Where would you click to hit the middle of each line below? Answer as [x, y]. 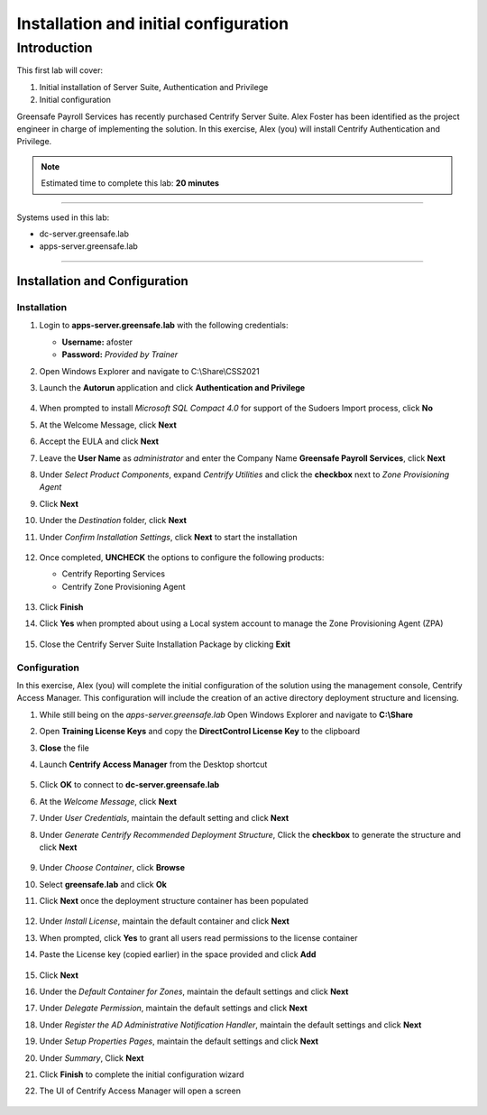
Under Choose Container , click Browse [112, 868]
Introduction [55, 48]
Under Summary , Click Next [92, 1058]
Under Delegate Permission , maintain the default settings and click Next [174, 1008]
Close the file [64, 748]
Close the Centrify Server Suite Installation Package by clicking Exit [165, 644]
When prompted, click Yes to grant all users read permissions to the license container [198, 937]
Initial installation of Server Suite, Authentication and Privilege [154, 87]
